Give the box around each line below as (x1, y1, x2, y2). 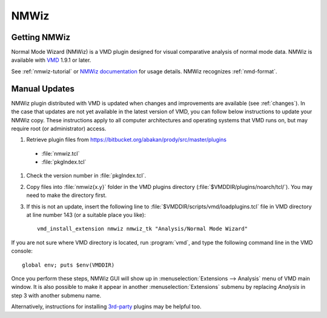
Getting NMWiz (11, 32, 71, 42)
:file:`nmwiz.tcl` (41, 150, 80, 157)
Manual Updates (11, 84, 75, 94)
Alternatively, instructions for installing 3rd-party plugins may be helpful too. (11, 303, 202, 310)
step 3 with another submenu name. (11, 291, 102, 299)
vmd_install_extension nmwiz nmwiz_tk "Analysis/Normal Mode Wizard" (37, 225, 248, 233)
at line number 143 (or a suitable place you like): (26, 211, 147, 219)
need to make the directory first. (26, 191, 107, 199)
